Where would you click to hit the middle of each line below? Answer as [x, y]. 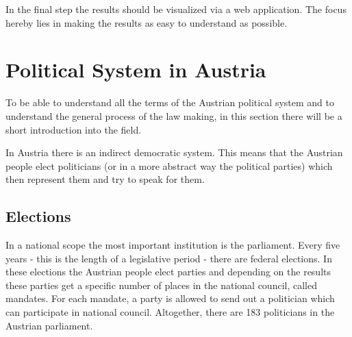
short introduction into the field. [74, 129]
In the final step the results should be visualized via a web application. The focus [176, 9]
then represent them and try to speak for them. [105, 179]
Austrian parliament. [49, 325]
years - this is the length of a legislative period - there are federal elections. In [169, 258]
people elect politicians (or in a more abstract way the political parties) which [169, 165]
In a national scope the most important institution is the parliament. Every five [173, 245]
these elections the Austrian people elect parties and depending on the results [168, 272]
